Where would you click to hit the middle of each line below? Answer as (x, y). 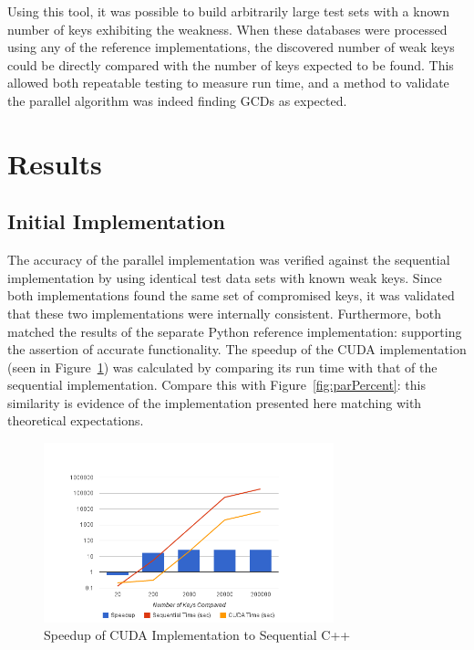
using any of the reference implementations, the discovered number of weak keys (231, 47)
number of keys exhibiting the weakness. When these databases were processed (227, 29)
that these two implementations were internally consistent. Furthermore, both (224, 313)
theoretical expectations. (76, 420)
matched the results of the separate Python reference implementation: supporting (235, 331)
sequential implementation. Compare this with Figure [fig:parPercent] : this (216, 385)
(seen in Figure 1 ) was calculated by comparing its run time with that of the (222, 367)
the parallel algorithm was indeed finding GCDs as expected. (177, 100)
